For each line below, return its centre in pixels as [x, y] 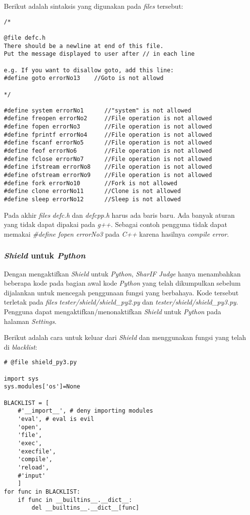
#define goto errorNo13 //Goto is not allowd [84, 78]
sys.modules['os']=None [42, 387]
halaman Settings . [30, 321]
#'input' [31, 475]
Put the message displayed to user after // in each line [99, 54]
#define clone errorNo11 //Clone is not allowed [93, 191]
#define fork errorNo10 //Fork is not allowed [91, 183]
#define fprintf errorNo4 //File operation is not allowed [108, 135]
